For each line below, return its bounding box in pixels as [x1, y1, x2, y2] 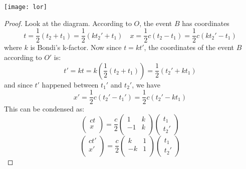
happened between [42, 79, 99, 89]
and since [4, 79, 33, 89]
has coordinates [182, 17, 229, 28]
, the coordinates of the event [144, 42, 234, 52]
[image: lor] [4, 3, 47, 10]
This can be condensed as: [4, 103, 85, 114]
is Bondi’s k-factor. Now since [30, 42, 122, 52]
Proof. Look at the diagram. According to [4, 17, 132, 28]
